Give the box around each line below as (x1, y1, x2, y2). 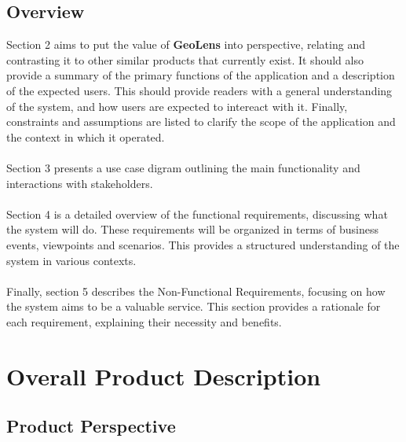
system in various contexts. (6, 252, 137, 268)
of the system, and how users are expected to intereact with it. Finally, (6, 98, 348, 114)
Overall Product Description (6, 359, 321, 392)
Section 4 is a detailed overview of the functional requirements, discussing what (6, 205, 388, 222)
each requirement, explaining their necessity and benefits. (6, 313, 282, 330)
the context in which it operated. (6, 128, 165, 145)
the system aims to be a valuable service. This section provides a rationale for (6, 298, 381, 315)
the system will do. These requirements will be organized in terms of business (6, 221, 379, 238)
